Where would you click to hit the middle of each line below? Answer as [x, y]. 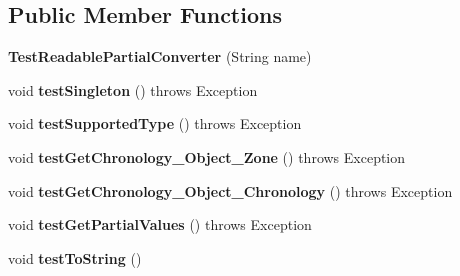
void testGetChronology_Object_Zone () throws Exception [207, 156]
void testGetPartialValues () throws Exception [160, 224]
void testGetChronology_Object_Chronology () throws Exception [230, 190]
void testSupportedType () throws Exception [155, 123]
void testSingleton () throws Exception [133, 89]
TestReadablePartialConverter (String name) [160, 56]
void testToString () [75, 257]
